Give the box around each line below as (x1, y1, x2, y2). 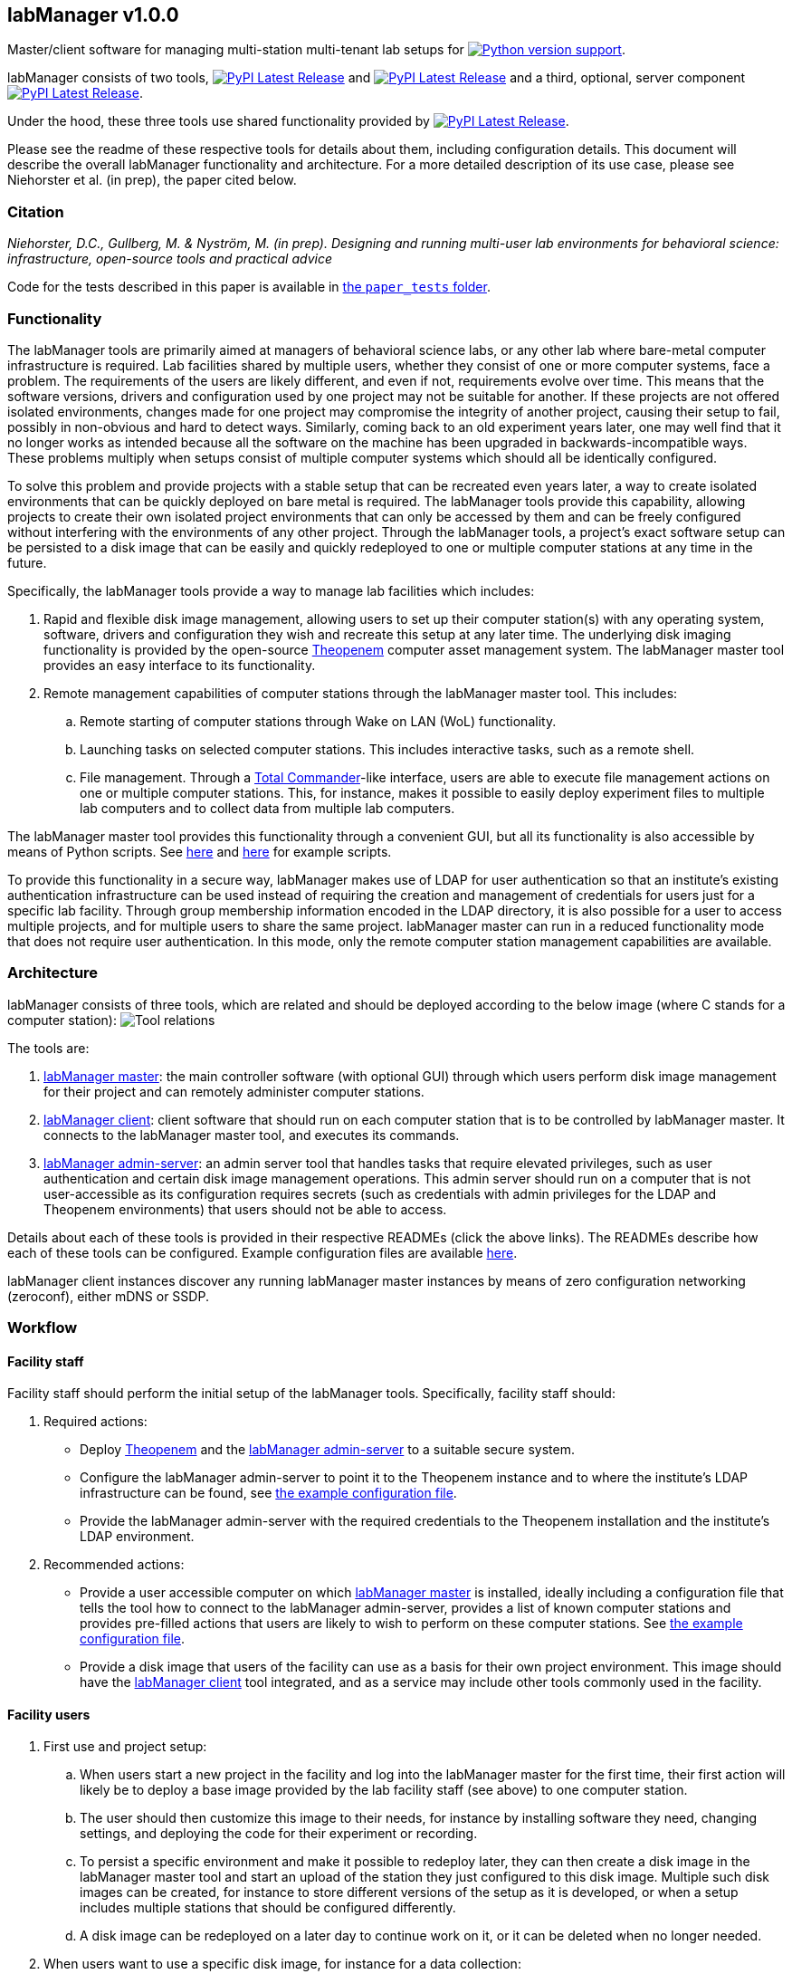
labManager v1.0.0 (7, 4, 179, 26)
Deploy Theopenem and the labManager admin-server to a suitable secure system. (80, 1442, 575, 1458)
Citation (7, 202, 64, 221)
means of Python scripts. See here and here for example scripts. (7, 843, 392, 859)
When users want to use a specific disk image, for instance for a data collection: (43, 1956, 521, 1972)
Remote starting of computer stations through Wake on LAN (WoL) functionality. (80, 713, 557, 729)
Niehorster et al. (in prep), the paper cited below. (7, 172, 297, 188)
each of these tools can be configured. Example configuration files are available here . (7, 1244, 518, 1260)
